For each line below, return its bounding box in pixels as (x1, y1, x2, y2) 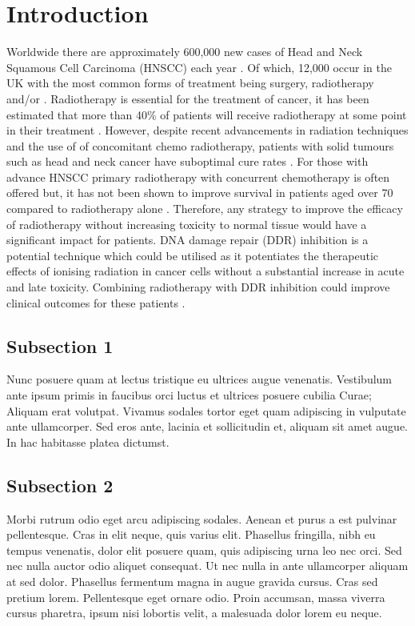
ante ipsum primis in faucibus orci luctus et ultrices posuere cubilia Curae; (6, 387, 372, 403)
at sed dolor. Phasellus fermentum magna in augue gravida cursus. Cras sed (6, 572, 378, 589)
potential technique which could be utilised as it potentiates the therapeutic (6, 247, 379, 263)
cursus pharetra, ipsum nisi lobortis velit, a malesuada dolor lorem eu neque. (6, 604, 382, 621)
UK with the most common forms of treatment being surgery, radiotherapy (6, 74, 374, 91)
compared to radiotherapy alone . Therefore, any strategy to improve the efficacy (6, 200, 403, 217)
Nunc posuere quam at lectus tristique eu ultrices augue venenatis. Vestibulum (6, 371, 393, 387)
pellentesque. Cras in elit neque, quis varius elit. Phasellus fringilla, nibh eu (6, 526, 376, 543)
